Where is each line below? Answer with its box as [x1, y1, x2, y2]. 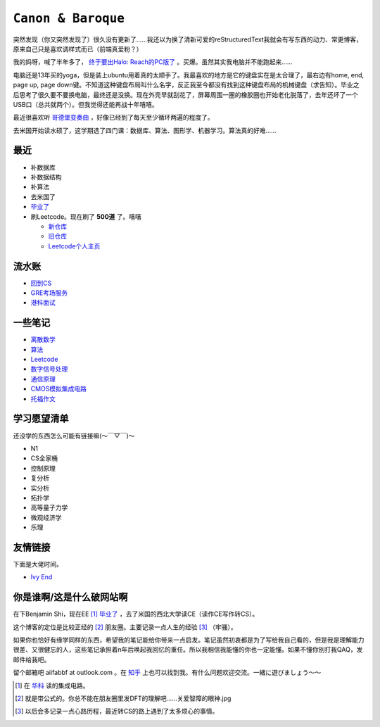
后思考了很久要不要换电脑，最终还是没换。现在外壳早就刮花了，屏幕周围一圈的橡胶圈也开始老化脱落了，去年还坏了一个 [13, 90, 358, 99]
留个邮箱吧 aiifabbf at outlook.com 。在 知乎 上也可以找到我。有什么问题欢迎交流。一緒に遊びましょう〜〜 [13, 669, 322, 677]
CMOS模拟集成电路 [30, 384, 87, 393]
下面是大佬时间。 [13, 560, 63, 568]
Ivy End [30, 573, 53, 581]
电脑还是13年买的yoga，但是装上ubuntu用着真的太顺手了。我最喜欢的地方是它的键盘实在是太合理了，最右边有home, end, [13, 70, 365, 79]
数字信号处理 [30, 365, 68, 373]
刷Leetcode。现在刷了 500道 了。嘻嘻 [30, 212, 142, 221]
